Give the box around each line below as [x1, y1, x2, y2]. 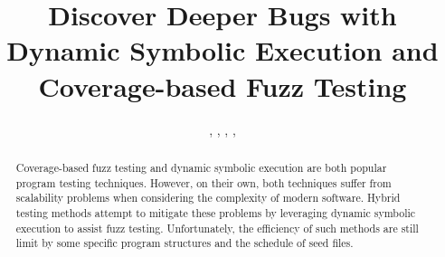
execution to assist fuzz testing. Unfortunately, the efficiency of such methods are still [15, 220, 419, 235]
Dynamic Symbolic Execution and [6, 32, 439, 69]
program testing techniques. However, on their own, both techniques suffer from [15, 175, 392, 190]
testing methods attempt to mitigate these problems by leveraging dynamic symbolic [15, 205, 416, 220]
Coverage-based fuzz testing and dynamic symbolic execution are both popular [15, 159, 387, 175]
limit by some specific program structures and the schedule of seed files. [15, 235, 354, 251]
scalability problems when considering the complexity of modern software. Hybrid [15, 190, 401, 205]
